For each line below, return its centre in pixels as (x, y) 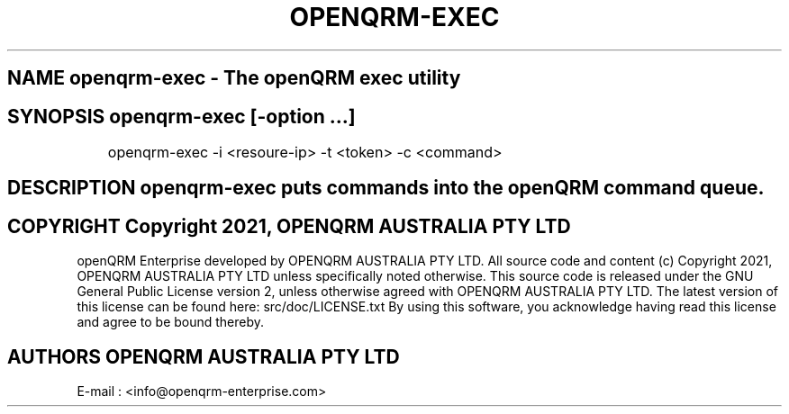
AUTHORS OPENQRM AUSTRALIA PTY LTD (204, 356)
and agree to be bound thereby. (171, 322)
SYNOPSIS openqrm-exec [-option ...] (181, 116)
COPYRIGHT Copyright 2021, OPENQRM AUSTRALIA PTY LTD (289, 226)
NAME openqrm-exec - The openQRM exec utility (234, 78)
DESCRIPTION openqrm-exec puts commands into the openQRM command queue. (386, 188)
